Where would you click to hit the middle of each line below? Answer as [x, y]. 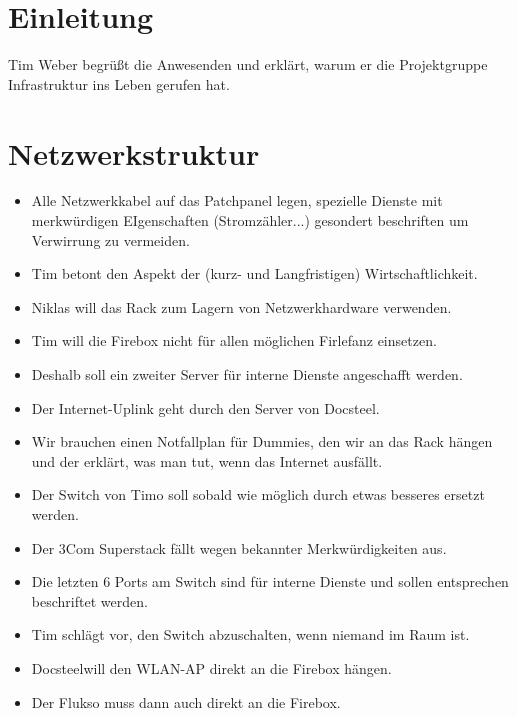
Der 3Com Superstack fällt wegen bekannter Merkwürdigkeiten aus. [239, 547]
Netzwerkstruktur [134, 152]
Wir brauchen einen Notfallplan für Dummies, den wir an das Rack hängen [262, 441]
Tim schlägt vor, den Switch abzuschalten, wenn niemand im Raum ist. [250, 634]
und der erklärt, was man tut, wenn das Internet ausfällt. [207, 460]
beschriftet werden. [89, 600]
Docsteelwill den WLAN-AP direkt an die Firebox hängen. [211, 667]
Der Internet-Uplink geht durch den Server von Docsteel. [205, 407]
